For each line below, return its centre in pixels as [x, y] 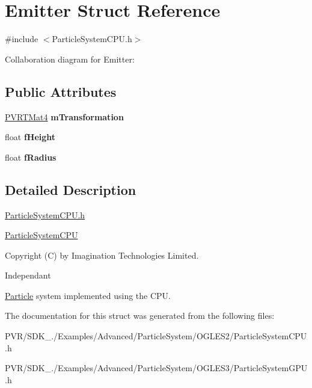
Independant [28, 275]
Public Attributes [61, 91]
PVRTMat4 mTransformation [64, 116]
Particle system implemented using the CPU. [88, 295]
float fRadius [31, 157]
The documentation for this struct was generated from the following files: [140, 316]
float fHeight [30, 137]
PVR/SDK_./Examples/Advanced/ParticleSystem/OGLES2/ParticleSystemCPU [156, 336]
